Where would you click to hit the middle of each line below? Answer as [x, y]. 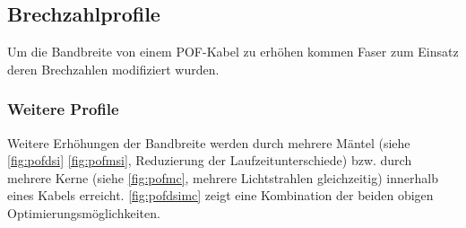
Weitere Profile [63, 109]
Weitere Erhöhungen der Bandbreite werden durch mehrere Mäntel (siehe [209, 142]
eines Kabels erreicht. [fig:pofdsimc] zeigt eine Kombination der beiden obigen [220, 195]
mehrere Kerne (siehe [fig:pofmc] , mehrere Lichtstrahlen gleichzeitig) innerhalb [223, 177]
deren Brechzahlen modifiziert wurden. [113, 69]
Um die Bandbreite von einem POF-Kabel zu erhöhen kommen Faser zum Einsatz [233, 52]
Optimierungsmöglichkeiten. [84, 212]
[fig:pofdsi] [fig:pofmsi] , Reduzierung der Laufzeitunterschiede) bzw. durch [210, 160]
